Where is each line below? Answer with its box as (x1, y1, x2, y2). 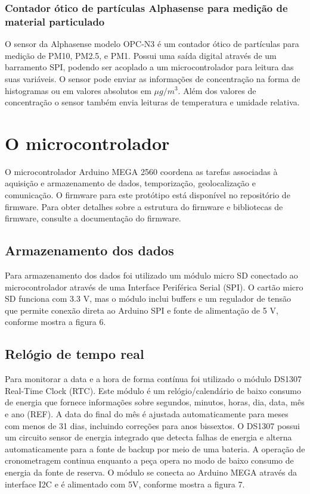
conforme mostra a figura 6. (5, 315, 106, 328)
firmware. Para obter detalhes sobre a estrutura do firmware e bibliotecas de (5, 200, 283, 212)
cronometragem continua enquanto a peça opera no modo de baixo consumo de (5, 454, 294, 467)
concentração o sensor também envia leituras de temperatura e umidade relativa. (5, 96, 300, 108)
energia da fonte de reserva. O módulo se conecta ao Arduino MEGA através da (5, 465, 297, 478)
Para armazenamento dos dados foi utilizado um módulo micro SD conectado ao (5, 269, 298, 281)
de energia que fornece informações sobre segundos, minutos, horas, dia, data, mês (5, 396, 305, 408)
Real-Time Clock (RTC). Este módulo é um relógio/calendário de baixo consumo (5, 384, 301, 396)
